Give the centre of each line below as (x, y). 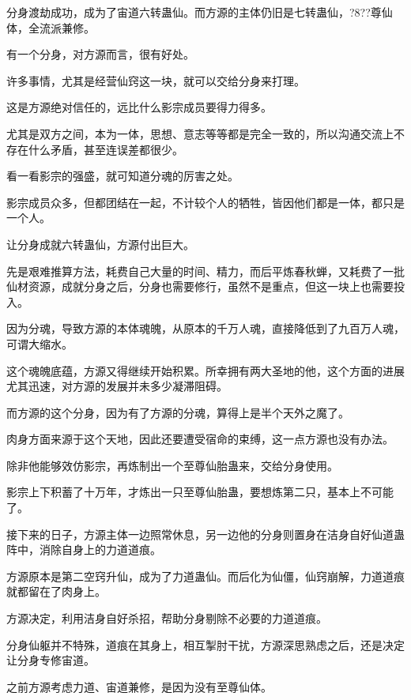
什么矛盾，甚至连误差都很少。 (106, 149)
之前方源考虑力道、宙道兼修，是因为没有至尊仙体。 (139, 686)
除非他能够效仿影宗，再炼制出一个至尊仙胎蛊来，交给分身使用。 (172, 465)
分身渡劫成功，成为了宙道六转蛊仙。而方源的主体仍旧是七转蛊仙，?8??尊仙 (200, 12)
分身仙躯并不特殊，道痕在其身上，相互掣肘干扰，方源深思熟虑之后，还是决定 (205, 644)
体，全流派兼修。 (51, 27)
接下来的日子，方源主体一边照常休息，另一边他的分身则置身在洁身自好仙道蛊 (205, 534)
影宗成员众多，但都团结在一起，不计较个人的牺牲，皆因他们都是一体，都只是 (205, 202)
